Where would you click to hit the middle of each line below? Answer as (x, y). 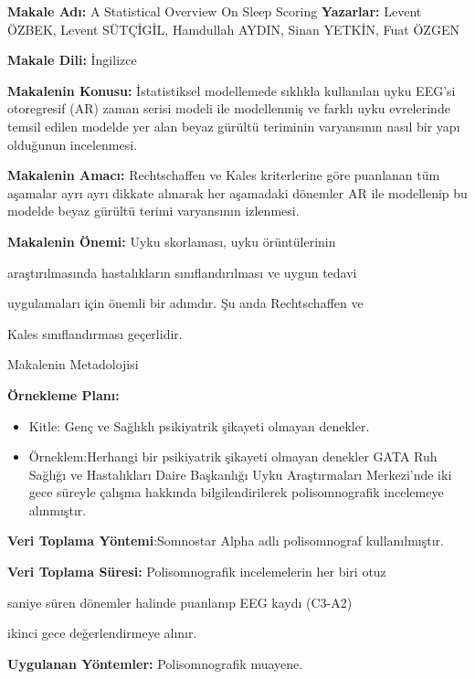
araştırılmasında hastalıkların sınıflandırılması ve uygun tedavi (182, 272)
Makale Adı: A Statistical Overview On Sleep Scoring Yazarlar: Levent (215, 11)
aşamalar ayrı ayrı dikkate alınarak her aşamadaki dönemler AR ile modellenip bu (237, 192)
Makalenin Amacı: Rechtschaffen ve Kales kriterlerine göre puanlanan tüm (224, 175)
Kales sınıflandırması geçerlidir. (95, 333)
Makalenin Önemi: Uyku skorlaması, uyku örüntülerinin (172, 241)
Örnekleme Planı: (63, 394)
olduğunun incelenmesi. (73, 144)
